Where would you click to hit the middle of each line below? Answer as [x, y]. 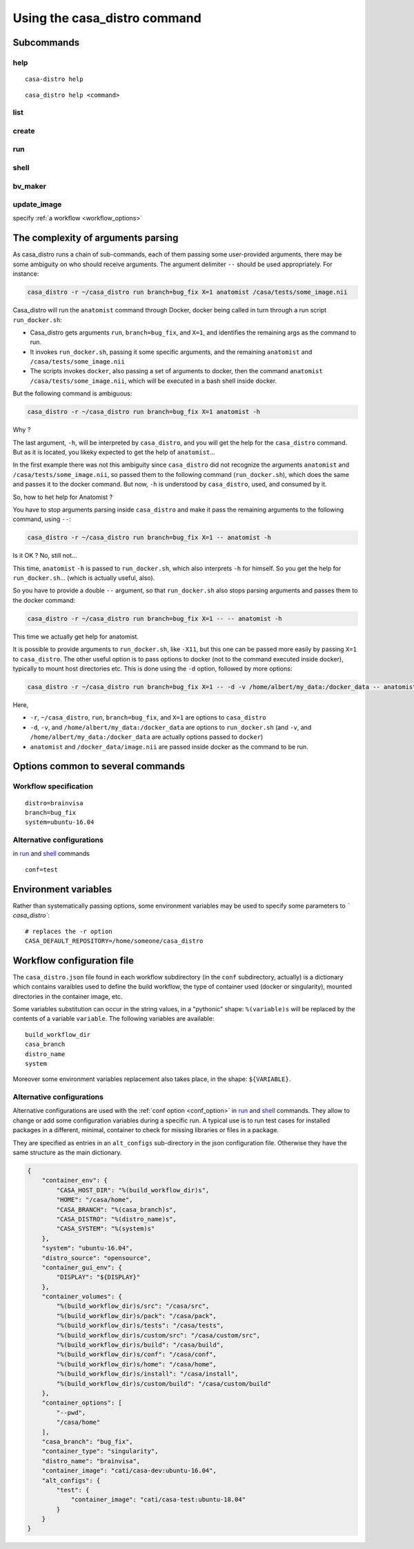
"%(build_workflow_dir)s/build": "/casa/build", [140, 1345]
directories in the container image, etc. [68, 996]
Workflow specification [53, 787]
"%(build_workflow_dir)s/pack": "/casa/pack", [136, 1316]
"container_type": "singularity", [100, 1451]
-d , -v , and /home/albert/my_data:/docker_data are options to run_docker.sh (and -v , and [171, 727]
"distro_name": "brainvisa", [91, 1461]
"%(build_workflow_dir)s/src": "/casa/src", [133, 1306]
